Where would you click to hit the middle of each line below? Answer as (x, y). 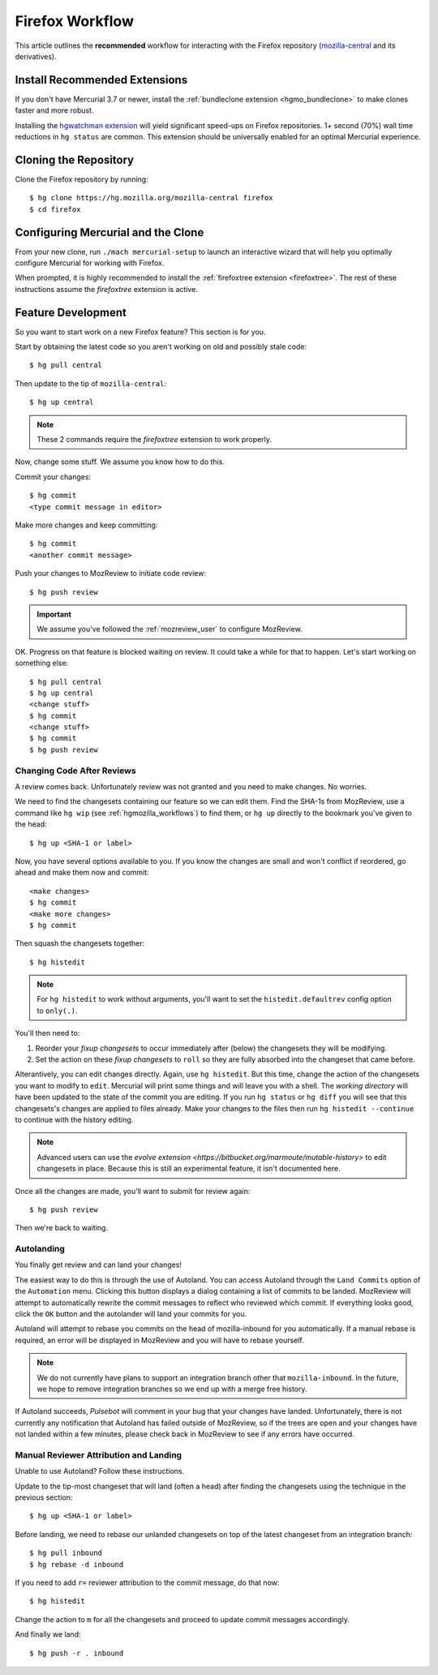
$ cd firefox (55, 209)
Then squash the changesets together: (80, 943)
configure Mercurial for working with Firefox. (90, 263)
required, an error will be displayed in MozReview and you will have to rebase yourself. (159, 1340)
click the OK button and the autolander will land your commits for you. (131, 1314)
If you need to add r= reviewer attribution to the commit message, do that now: (147, 1583)
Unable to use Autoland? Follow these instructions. (100, 1471)
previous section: (44, 1497)
